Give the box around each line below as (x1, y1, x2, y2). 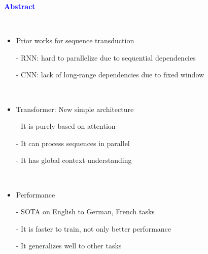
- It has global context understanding (16, 155, 132, 165)
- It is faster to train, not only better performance (16, 223, 171, 234)
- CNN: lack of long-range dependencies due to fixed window (16, 69, 204, 80)
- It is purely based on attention (16, 121, 116, 131)
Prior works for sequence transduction (16, 35, 134, 46)
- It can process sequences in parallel (16, 137, 130, 148)
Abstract (4, 1, 36, 11)
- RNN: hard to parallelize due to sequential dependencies (16, 52, 196, 63)
